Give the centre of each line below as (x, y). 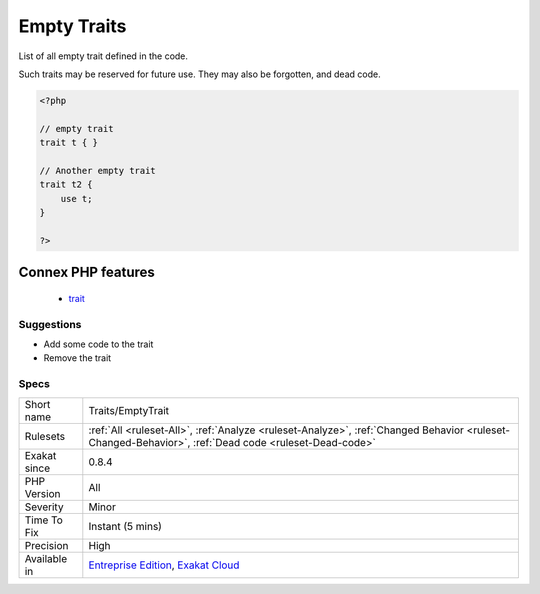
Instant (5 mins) (125, 526)
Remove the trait (77, 358)
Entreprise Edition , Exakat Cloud (164, 565)
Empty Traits (72, 26)
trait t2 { (66, 184)
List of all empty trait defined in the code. (103, 56)
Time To (44, 520)
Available (46, 558)
